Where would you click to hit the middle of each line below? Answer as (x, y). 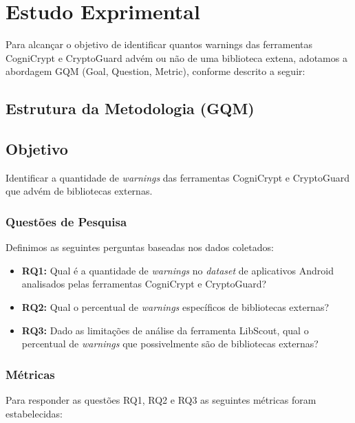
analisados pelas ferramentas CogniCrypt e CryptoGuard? (144, 284)
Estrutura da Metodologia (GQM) (130, 108)
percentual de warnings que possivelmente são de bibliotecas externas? (170, 344)
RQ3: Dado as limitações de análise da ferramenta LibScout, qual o (165, 330)
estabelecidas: (34, 413)
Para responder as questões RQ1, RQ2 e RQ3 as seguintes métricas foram (161, 400)
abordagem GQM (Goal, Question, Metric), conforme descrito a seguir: (155, 71)
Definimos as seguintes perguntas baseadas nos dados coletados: (140, 247)
